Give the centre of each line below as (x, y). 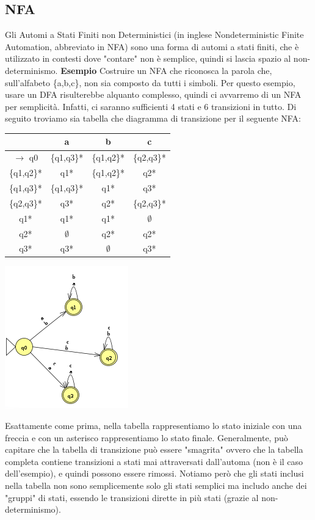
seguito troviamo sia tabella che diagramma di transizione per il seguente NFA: (153, 118)
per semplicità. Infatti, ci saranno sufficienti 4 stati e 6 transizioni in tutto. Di (151, 106)
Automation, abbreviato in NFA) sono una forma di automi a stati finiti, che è (152, 46)
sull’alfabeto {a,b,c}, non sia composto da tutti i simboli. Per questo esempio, (150, 82)
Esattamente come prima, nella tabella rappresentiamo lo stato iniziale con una (154, 426)
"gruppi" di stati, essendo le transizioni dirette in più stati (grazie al (132, 497)
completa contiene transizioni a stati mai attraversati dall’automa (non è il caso (154, 461)
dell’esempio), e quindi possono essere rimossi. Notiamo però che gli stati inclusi (154, 473)
